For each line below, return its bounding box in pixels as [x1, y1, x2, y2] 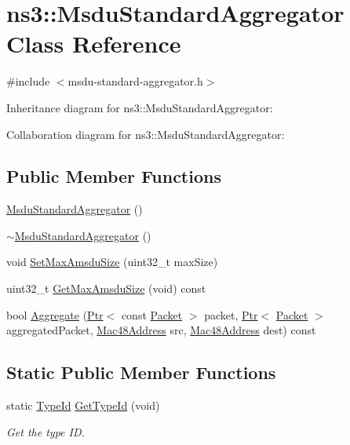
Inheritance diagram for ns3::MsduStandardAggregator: [6, 99, 273, 115]
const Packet [121, 306, 183, 323]
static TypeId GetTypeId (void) [6, 397, 160, 414]
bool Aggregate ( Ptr [6, 306, 104, 323]
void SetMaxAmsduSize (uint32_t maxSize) [6, 254, 218, 270]
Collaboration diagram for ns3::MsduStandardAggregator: [6, 126, 285, 142]
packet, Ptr [204, 306, 258, 323]
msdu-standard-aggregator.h [67, 73, 203, 89]
